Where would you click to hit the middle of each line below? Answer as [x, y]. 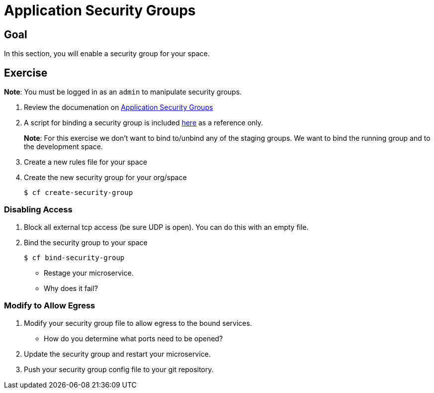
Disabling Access [38, 210]
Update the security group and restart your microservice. [117, 354]
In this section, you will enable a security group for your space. [107, 54]
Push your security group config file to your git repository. [119, 369]
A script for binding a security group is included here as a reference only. [144, 123]
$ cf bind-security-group [74, 257]
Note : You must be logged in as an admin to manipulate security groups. [123, 92]
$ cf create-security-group [79, 193]
